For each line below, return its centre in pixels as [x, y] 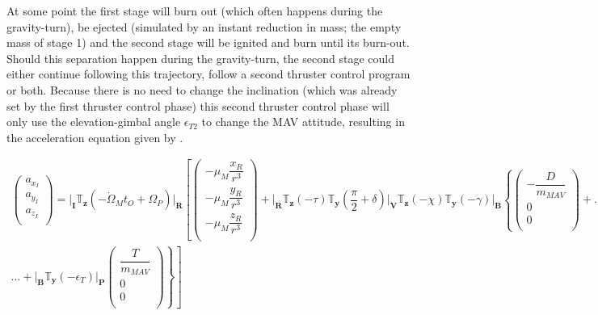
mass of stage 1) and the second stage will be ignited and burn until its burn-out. [208, 42]
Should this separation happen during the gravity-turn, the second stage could [201, 58]
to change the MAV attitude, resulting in [303, 122]
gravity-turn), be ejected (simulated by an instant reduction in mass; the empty [204, 26]
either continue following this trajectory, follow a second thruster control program [208, 74]
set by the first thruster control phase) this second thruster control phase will [198, 105]
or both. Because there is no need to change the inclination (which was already [202, 89]
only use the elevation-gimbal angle [94, 122]
